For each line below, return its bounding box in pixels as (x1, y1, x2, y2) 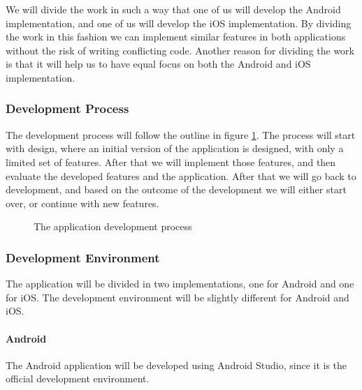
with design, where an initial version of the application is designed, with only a (6, 141, 344, 156)
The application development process (34, 219, 192, 234)
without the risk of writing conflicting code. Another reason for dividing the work (6, 43, 354, 57)
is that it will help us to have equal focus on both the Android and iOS (6, 57, 311, 71)
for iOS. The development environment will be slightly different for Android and (6, 290, 349, 304)
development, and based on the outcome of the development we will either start (6, 182, 347, 197)
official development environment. (6, 371, 150, 386)
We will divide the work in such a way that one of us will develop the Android (6, 2, 341, 16)
